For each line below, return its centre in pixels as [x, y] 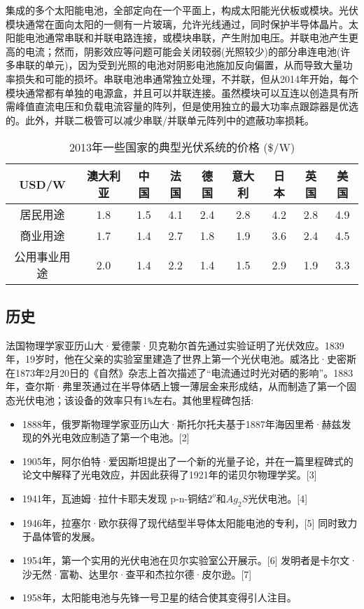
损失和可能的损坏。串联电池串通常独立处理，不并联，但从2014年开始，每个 [187, 78]
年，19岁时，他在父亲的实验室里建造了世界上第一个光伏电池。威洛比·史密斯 [181, 359]
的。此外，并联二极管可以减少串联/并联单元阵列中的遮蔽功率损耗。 [160, 120]
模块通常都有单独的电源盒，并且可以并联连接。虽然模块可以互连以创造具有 [177, 92]
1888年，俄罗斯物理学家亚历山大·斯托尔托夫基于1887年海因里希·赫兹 [182, 423]
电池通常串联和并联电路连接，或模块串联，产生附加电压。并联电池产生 [187, 38]
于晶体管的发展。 [61, 536]
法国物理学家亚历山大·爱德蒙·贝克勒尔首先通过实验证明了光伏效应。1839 [175, 345]
